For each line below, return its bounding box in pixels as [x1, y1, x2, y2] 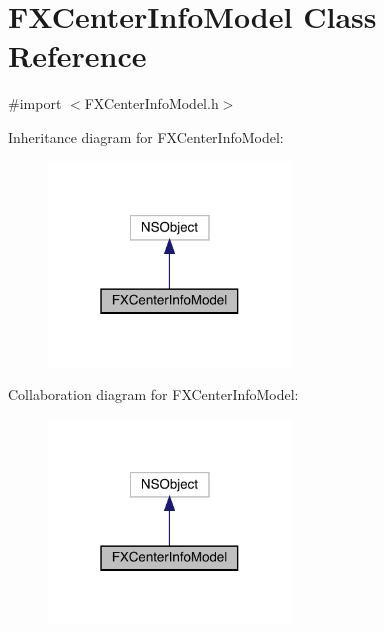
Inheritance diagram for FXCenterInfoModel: [8, 126, 284, 147]
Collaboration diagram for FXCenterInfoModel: [8, 384, 299, 405]
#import [8, 93, 62, 114]
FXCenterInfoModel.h [84, 93, 219, 114]
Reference [8, 35, 147, 76]
